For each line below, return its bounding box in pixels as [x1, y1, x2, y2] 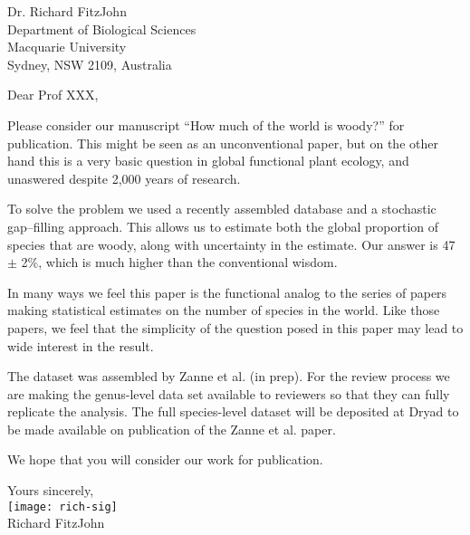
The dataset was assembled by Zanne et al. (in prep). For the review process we [7, 367, 450, 386]
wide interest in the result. [7, 336, 154, 355]
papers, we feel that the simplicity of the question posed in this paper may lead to [7, 318, 464, 337]
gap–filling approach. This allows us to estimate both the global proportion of [7, 216, 439, 235]
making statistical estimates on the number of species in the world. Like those [7, 301, 440, 320]
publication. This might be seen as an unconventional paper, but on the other [7, 133, 438, 152]
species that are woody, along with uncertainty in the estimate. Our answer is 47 [7, 234, 456, 253]
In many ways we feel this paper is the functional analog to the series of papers [7, 282, 447, 301]
